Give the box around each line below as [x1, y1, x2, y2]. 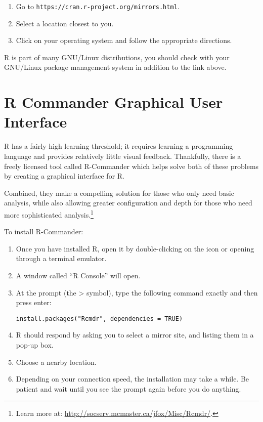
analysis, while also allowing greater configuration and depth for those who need [4, 197, 252, 208]
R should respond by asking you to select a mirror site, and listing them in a [16, 329, 254, 340]
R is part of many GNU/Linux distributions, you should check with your [4, 52, 230, 62]
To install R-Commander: [4, 226, 83, 237]
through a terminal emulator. [16, 253, 107, 264]
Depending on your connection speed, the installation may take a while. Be [16, 373, 249, 384]
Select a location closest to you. [16, 18, 114, 28]
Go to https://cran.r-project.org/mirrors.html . [16, 1, 180, 11]
